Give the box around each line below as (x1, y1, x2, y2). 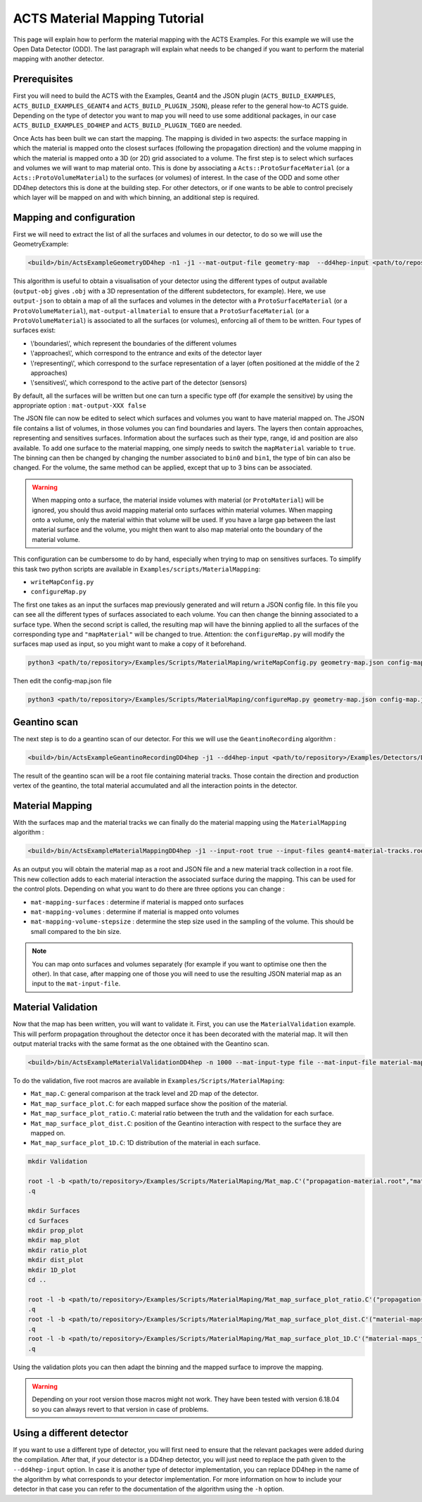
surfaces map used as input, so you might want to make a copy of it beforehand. (13, 640, 246, 648)
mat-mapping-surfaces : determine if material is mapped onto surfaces (30, 897, 244, 906)
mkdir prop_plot (27, 1227, 84, 1235)
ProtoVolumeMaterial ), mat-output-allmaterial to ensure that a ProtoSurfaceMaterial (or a (13, 306, 309, 315)
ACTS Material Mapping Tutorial (13, 11, 204, 26)
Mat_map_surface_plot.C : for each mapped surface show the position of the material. (30, 1099, 288, 1108)
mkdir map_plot (27, 1236, 80, 1244)
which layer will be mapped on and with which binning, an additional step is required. (13, 194, 260, 202)
